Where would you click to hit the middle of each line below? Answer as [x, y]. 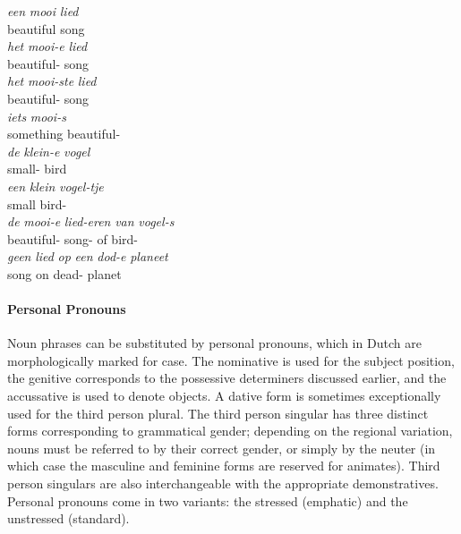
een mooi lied [43, 11]
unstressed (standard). [68, 518]
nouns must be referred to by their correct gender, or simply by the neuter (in [222, 448]
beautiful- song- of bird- [73, 238]
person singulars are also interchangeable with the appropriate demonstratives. [223, 483]
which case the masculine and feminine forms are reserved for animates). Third [224, 466]
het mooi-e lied [47, 46]
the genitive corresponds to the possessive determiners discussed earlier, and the [227, 378]
